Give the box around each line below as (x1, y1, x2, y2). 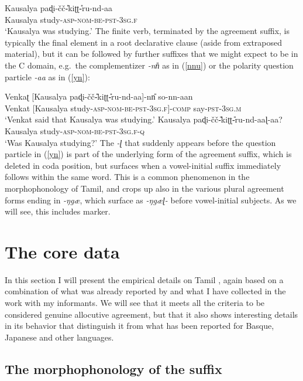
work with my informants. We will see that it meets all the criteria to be (5, 297, 265, 308)
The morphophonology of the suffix (5, 359, 222, 377)
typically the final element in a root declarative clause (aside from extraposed (5, 36, 283, 48)
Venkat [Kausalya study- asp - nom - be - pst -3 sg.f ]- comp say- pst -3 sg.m (5, 101, 242, 114)
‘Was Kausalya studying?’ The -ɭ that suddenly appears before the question (5, 136, 276, 148)
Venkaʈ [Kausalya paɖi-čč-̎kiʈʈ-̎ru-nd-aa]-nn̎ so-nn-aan (5, 90, 193, 103)
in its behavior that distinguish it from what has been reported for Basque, (5, 319, 274, 332)
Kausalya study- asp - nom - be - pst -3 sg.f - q (5, 124, 145, 137)
